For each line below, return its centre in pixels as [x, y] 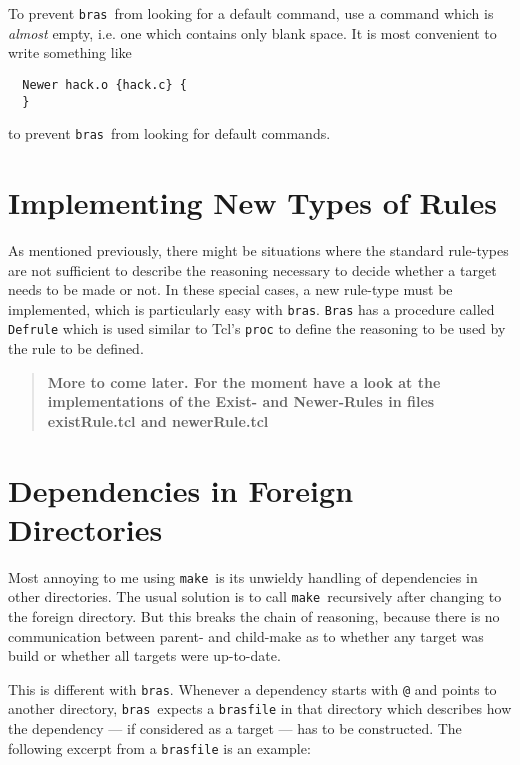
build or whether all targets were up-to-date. [144, 655]
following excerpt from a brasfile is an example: [159, 747]
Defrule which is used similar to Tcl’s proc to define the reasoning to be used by [257, 328]
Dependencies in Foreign [181, 489]
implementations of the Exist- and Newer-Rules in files [241, 401]
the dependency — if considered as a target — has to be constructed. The [235, 728]
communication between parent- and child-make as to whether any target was [246, 635]
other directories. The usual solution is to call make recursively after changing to [255, 596]
